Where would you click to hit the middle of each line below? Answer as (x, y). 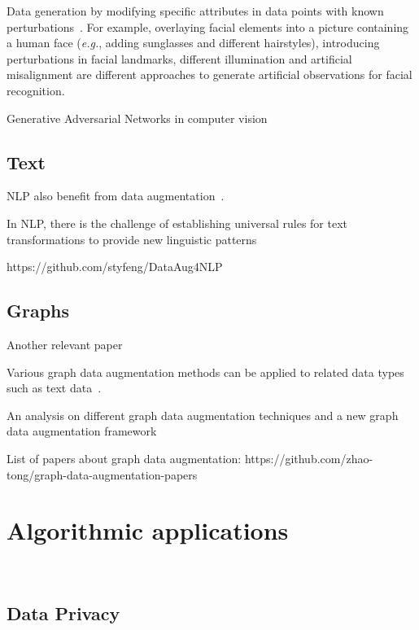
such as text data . (54, 388)
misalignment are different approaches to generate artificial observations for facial (209, 74)
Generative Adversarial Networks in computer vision (137, 118)
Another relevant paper (65, 344)
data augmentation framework (82, 431)
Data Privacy (63, 613)
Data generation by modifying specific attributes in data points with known (195, 11)
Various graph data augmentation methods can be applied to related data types (205, 372)
